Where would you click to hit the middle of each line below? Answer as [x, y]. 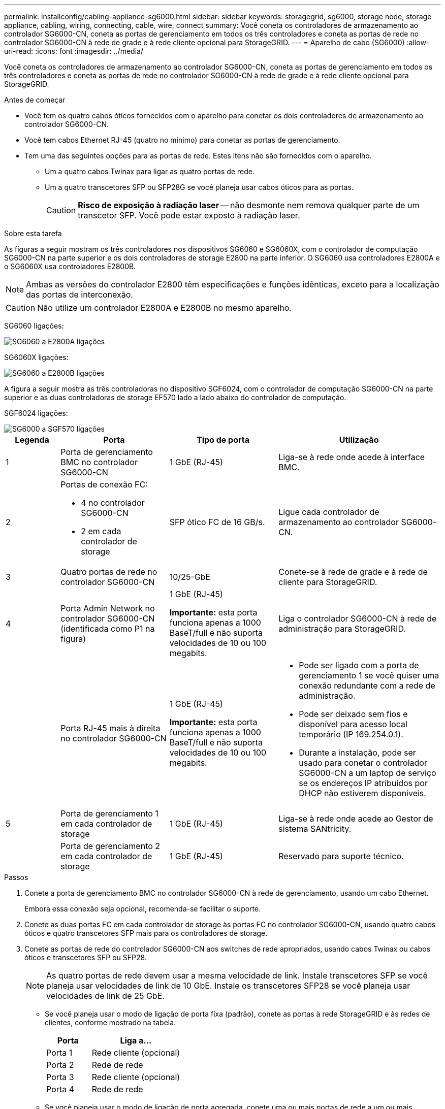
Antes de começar [35, 100]
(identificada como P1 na [108, 629]
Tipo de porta [223, 440]
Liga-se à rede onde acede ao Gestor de [356, 819]
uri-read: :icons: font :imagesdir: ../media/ [74, 51]
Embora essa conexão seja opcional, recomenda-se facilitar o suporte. [143, 909]
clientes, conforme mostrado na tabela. [110, 1022]
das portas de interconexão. [80, 295]
